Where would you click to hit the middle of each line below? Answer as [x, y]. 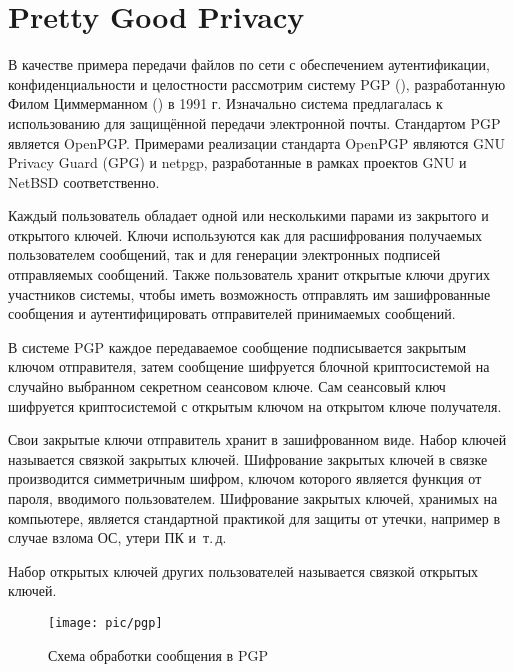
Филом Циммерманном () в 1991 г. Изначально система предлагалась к [225, 103]
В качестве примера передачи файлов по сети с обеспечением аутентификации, [249, 64]
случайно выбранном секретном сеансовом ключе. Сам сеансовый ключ [227, 386]
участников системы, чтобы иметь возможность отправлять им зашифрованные [249, 293]
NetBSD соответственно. [84, 181]
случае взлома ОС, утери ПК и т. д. [117, 537]
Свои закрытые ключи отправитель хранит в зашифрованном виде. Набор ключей [257, 439]
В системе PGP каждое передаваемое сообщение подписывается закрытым [237, 346]
